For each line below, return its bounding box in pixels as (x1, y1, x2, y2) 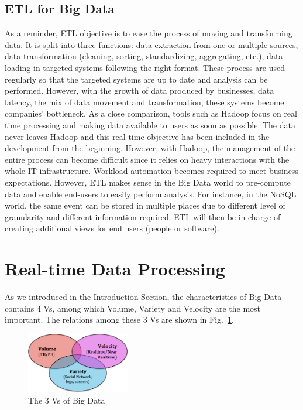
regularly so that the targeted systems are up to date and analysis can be (5, 73, 268, 85)
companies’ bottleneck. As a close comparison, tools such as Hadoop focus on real (5, 107, 297, 119)
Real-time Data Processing (5, 257, 225, 281)
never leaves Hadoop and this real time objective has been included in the (5, 130, 270, 142)
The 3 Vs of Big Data (28, 394, 105, 406)
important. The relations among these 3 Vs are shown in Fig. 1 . (5, 313, 234, 326)
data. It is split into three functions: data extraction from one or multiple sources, (5, 38, 298, 50)
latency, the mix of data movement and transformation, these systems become (5, 95, 284, 108)
